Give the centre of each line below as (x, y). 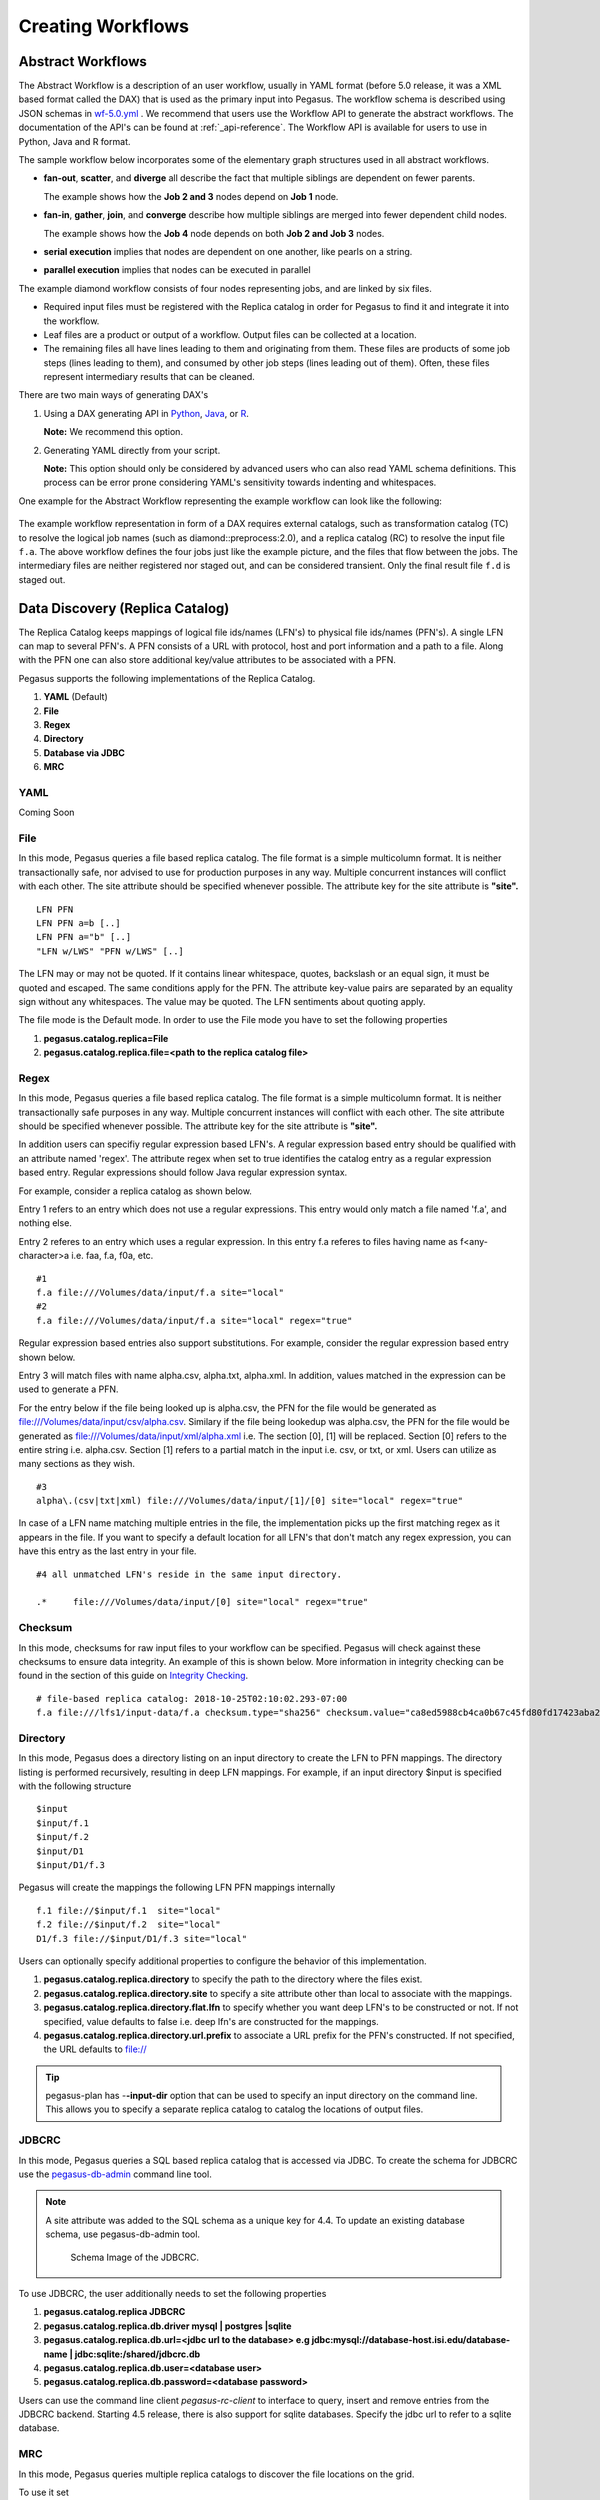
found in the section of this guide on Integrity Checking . (133, 1676)
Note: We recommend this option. (113, 432)
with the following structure (75, 1786)
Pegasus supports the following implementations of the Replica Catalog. (167, 678)
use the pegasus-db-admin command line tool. (115, 2174)
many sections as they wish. (76, 1464)
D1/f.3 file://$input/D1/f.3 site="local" (142, 1938)
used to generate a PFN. (68, 1389)
